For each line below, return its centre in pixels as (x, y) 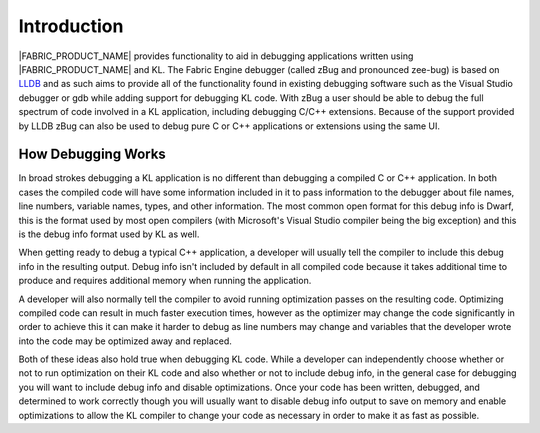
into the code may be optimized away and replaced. (125, 341)
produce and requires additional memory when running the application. (165, 281)
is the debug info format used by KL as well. (109, 234)
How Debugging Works (92, 154)
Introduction (71, 26)
